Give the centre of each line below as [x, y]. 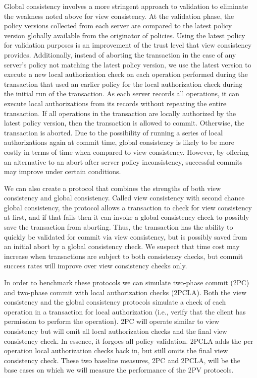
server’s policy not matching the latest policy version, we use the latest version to [128, 64]
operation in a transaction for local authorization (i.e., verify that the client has [125, 311]
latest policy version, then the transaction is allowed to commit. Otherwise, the [124, 123]
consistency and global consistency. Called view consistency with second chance [124, 198]
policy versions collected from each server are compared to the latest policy [118, 26]
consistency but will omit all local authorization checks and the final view [116, 331]
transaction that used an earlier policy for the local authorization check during [123, 84]
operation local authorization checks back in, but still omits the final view [116, 350]
